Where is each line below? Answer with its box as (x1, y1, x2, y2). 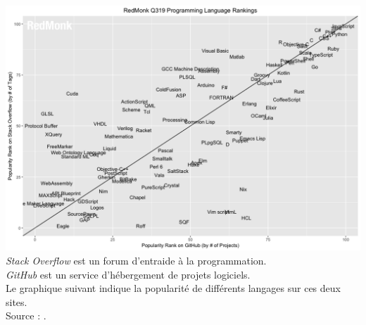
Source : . (6, 308, 46, 323)
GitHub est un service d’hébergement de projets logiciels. (6, 267, 251, 281)
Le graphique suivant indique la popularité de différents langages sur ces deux (6, 281, 341, 295)
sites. (6, 294, 27, 309)
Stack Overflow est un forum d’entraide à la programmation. (6, 253, 267, 268)
